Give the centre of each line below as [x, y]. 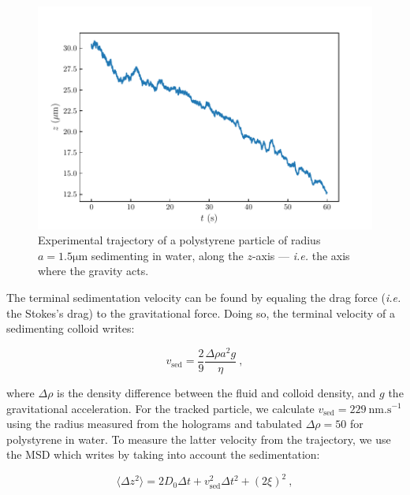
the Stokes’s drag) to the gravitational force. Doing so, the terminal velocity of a [201, 313]
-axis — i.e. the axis [301, 255]
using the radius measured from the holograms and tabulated [154, 424]
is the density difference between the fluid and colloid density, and [216, 392]
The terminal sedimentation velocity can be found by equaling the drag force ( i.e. [204, 298]
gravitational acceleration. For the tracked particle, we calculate [160, 408]
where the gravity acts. [93, 271]
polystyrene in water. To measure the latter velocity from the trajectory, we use [199, 439]
